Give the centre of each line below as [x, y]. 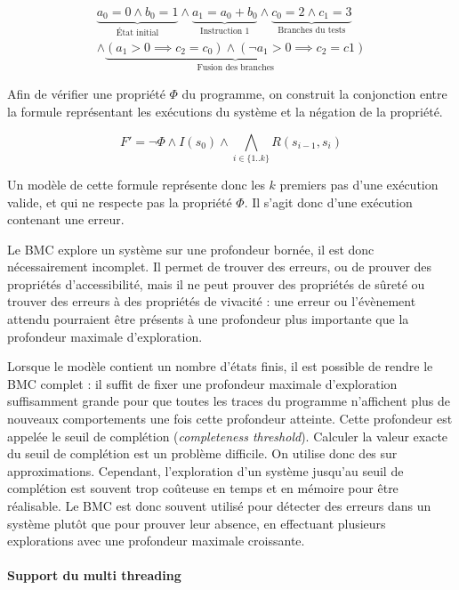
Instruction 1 [225, 32]
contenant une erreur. [66, 219]
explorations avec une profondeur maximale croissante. [156, 541]
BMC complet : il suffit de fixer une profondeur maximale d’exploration [202, 383]
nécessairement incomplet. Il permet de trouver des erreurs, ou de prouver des [220, 267]
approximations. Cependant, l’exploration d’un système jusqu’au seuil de [205, 470]
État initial [137, 33]
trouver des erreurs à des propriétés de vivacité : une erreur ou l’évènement [212, 301]
